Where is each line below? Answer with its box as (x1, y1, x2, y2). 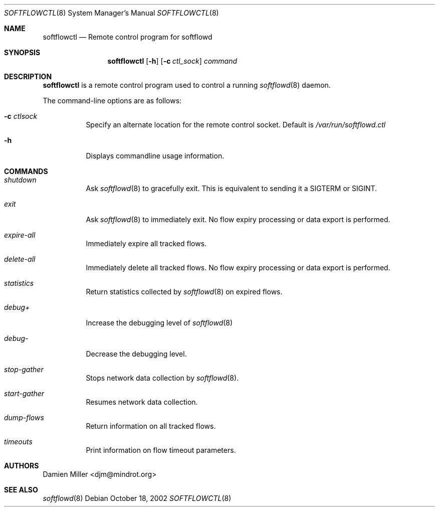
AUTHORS (4, 461, 39, 470)
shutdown (4, 176, 37, 184)
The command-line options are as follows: (43, 96, 182, 105)
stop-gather (4, 365, 44, 374)
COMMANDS (4, 167, 48, 176)
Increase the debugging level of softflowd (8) (86, 318, 233, 327)
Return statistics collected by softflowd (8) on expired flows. (86, 287, 283, 296)
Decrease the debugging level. (86, 350, 187, 358)
